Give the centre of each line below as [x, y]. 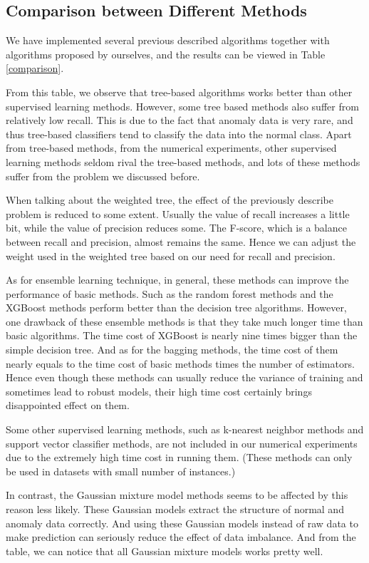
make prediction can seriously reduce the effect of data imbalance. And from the [181, 537]
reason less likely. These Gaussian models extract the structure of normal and [175, 509]
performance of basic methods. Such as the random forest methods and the [170, 293]
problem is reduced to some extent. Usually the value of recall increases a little [178, 213]
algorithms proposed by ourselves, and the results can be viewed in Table [166, 54]
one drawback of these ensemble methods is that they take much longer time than [184, 321]
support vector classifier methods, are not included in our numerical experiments [182, 443]
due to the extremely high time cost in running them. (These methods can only [179, 457]
